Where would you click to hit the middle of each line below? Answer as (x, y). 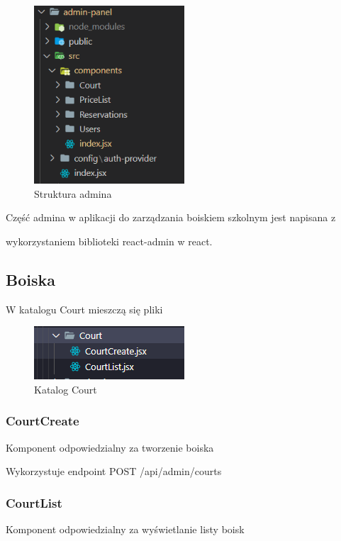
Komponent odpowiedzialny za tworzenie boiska (110, 447)
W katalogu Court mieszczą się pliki (84, 309)
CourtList (34, 502)
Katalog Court (66, 389)
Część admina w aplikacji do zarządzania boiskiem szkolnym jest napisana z (171, 217)
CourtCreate (43, 421)
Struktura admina (73, 193)
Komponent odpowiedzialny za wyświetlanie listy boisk (125, 529)
